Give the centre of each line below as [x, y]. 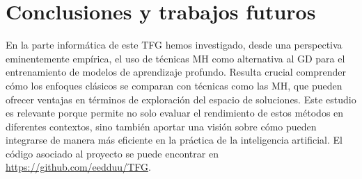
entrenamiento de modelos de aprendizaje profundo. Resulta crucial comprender [176, 72]
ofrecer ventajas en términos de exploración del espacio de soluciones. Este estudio [181, 99]
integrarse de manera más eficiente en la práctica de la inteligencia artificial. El [174, 140]
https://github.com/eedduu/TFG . [78, 167]
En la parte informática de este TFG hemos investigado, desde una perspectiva [174, 45]
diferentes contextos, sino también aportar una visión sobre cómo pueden [161, 126]
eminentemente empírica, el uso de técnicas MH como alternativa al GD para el [175, 58]
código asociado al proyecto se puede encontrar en [112, 153]
